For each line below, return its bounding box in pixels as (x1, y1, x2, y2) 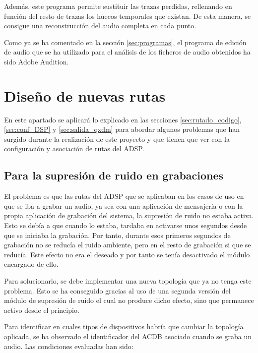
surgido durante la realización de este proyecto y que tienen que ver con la (4, 133, 230, 144)
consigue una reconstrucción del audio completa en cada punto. (4, 20, 196, 31)
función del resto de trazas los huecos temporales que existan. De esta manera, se (4, 10, 251, 21)
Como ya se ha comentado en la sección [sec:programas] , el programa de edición (4, 37, 247, 47)
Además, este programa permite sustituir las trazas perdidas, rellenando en (4, 1, 232, 11)
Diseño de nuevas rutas (4, 85, 166, 106)
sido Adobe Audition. (4, 56, 69, 66)
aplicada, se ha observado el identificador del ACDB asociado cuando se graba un (4, 331, 252, 341)
